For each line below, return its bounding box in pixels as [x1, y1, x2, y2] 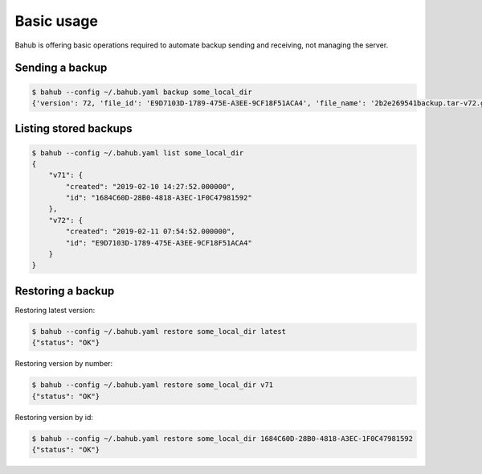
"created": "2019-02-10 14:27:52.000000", [65, 182, 236, 191]
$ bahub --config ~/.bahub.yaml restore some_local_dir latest [31, 327, 287, 336]
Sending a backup [14, 61, 108, 75]
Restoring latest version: [14, 305, 96, 315]
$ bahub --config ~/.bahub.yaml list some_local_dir [31, 148, 244, 157]
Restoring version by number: [14, 359, 113, 369]
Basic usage [14, 12, 98, 30]
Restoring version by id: [14, 412, 94, 422]
